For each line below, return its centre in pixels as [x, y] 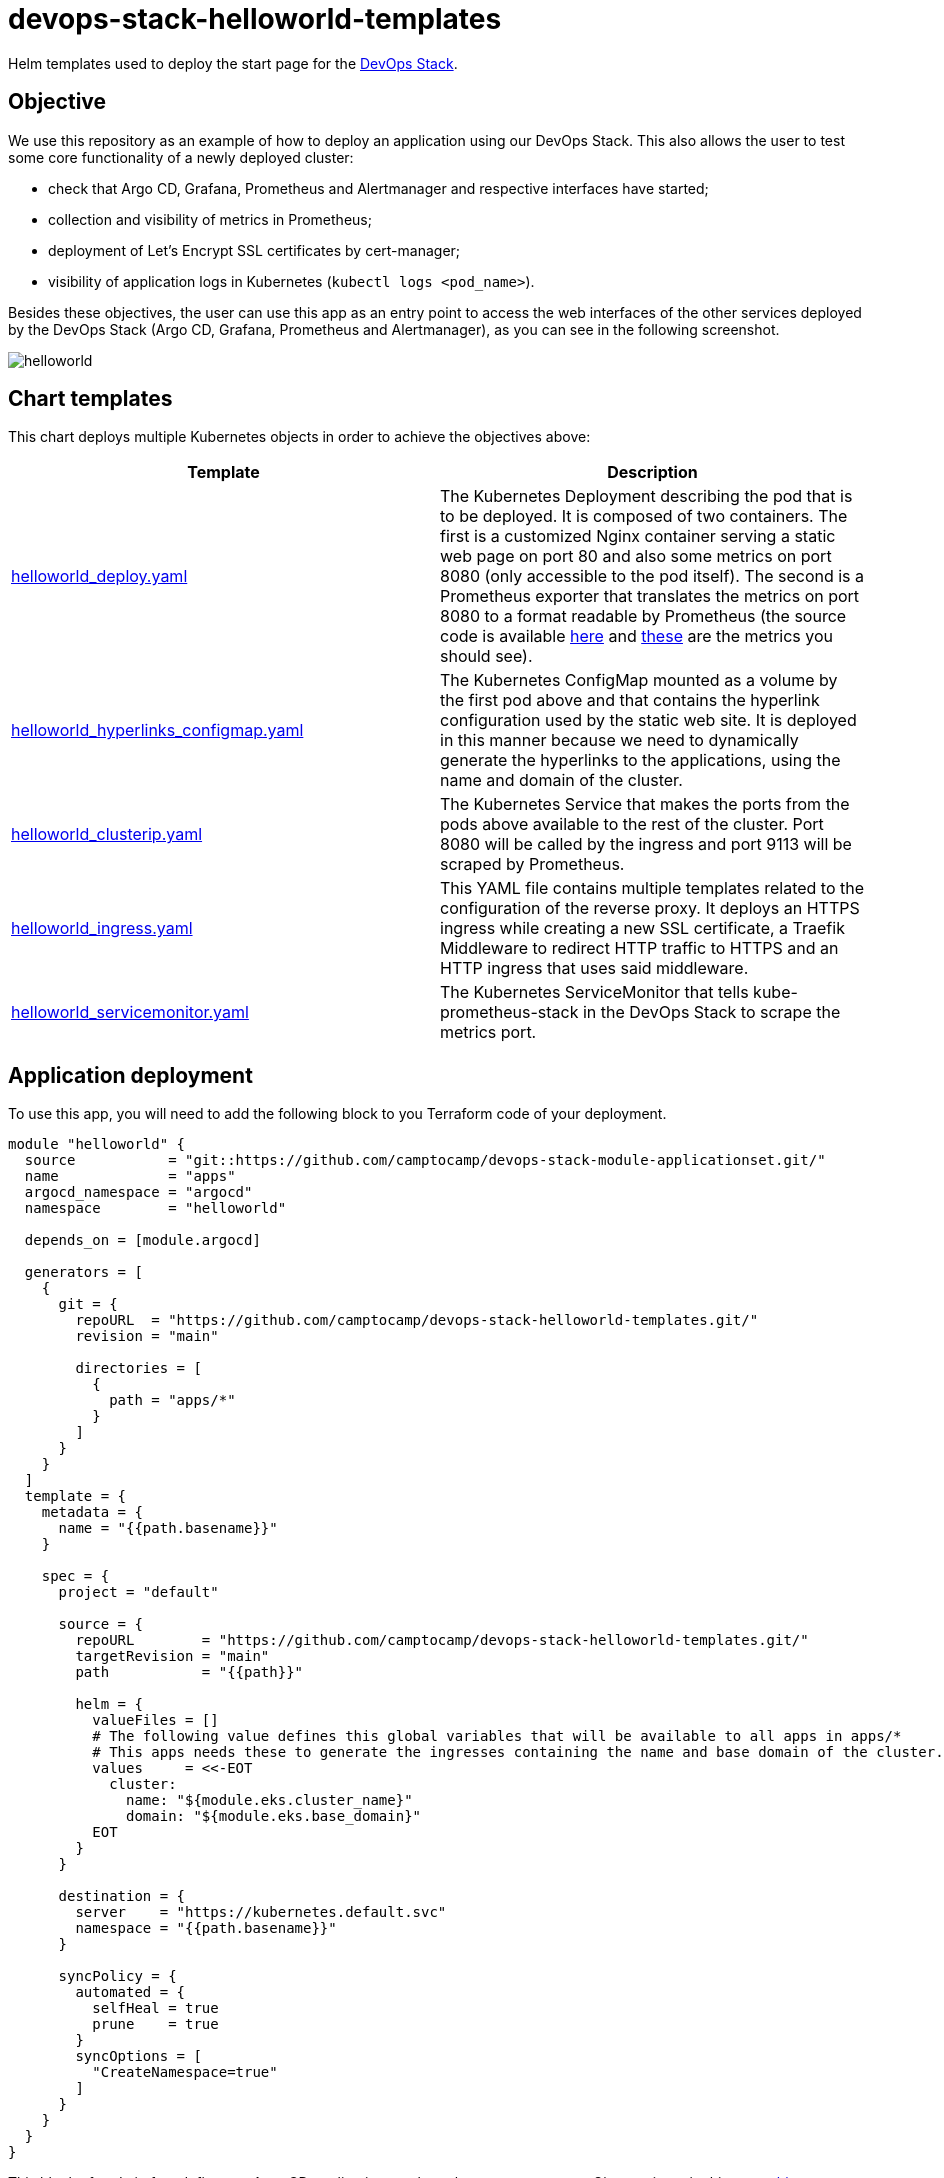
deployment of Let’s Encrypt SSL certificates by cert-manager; [254, 250]
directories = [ [138, 1368]
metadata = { [92, 1512]
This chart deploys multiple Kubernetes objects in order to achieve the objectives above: [299, 437]
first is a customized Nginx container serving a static [638, 536]
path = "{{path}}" [189, 1672]
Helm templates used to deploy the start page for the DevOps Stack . [233, 63]
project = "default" [138, 1592]
